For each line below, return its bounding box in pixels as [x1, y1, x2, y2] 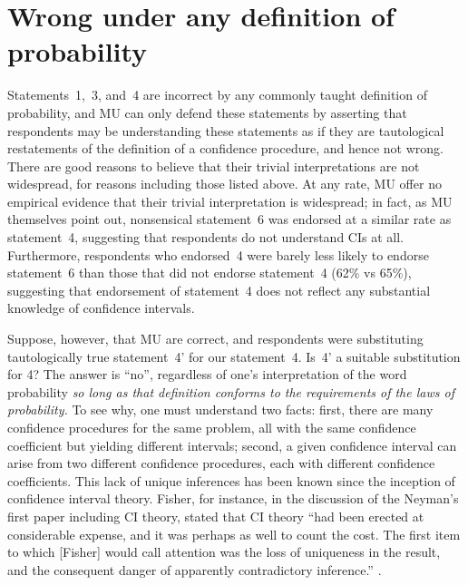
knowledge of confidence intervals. [7, 298, 195, 317]
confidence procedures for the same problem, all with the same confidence [7, 418, 416, 436]
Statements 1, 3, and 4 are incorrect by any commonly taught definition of [7, 85, 427, 104]
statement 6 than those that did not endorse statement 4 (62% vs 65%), [7, 263, 412, 282]
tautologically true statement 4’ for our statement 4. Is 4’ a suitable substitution [7, 346, 461, 366]
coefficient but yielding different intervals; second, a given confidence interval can [7, 435, 457, 454]
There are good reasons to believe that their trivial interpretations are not [7, 156, 420, 175]
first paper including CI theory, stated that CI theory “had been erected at [7, 506, 424, 525]
